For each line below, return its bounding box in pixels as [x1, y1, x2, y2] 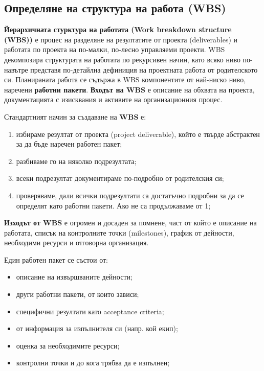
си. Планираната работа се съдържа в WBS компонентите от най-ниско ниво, [4, 74, 246, 85]
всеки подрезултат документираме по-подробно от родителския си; [16, 173, 224, 183]
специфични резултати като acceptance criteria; [16, 306, 164, 316]
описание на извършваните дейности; [16, 271, 133, 282]
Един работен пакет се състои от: [4, 254, 108, 265]
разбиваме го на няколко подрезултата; [16, 155, 137, 166]
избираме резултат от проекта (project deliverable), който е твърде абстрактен [16, 128, 260, 139]
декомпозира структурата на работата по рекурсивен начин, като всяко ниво [4, 54, 240, 64]
